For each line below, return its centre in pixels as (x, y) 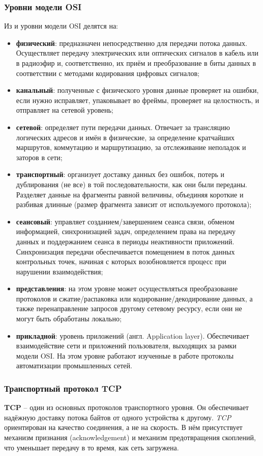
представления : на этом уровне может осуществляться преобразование (127, 288)
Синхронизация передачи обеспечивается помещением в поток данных (125, 251)
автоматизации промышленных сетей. (74, 365)
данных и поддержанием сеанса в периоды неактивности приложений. (125, 241)
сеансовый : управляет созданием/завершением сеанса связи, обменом (125, 221)
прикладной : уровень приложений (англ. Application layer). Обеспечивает (133, 335)
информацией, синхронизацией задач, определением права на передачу (126, 231)
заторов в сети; (39, 157)
